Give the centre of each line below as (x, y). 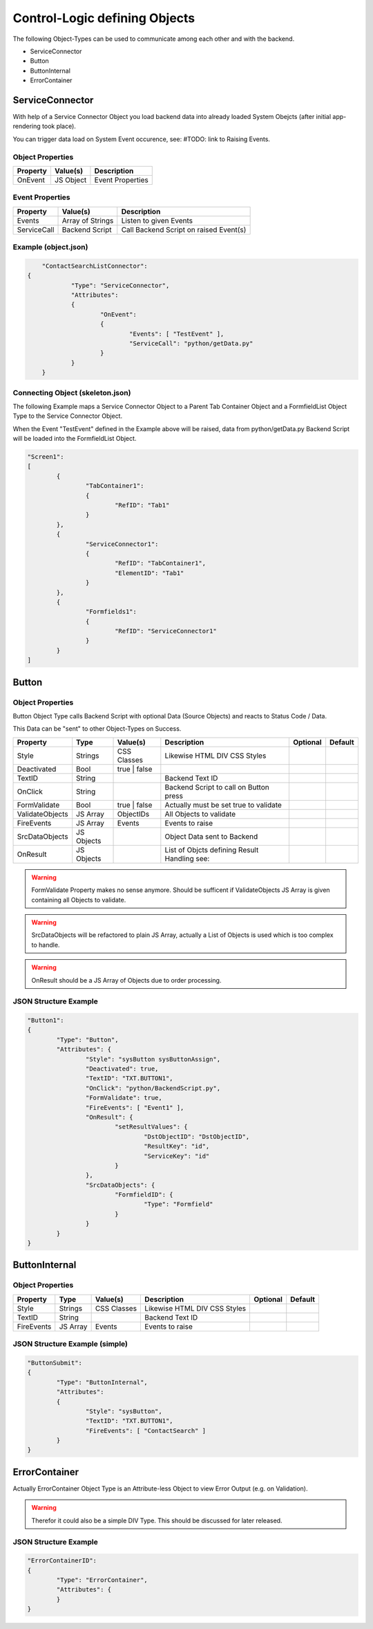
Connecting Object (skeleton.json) (72, 392)
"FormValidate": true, (124, 1098)
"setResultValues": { (151, 1127)
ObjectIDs (133, 814)
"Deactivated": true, (122, 1069)
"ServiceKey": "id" (177, 1156)
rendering (27, 126)
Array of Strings (88, 220)
